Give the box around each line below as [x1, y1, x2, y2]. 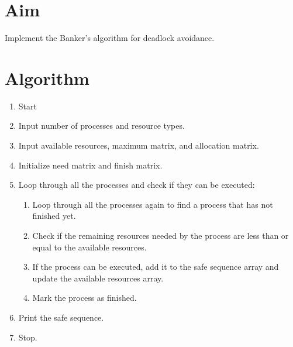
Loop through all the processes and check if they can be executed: [18, 178, 255, 191]
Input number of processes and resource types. [18, 119, 185, 132]
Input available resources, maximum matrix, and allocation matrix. [18, 139, 259, 152]
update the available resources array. [32, 272, 164, 284]
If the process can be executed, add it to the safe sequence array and [32, 260, 279, 273]
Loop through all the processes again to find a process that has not [32, 198, 273, 210]
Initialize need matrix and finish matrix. [18, 159, 163, 171]
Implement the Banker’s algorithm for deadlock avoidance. [5, 32, 215, 44]
